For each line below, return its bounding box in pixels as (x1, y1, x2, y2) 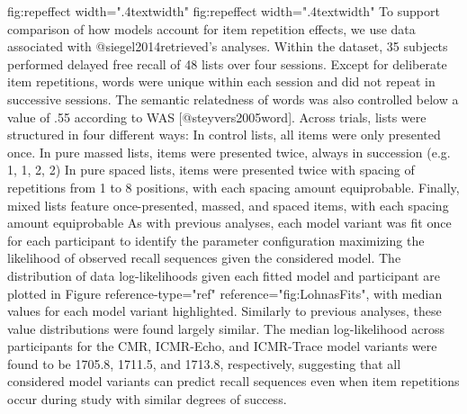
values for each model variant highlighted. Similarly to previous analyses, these (7, 301, 442, 320)
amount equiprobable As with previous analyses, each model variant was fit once (7, 213, 452, 232)
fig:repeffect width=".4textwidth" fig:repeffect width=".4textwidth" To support (7, 2, 440, 20)
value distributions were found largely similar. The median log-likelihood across (7, 319, 445, 337)
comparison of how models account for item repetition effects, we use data (7, 19, 416, 38)
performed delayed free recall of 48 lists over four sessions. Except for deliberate (7, 54, 447, 73)
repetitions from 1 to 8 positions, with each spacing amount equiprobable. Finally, (7, 177, 460, 196)
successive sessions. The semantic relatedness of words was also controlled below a (7, 89, 459, 108)
